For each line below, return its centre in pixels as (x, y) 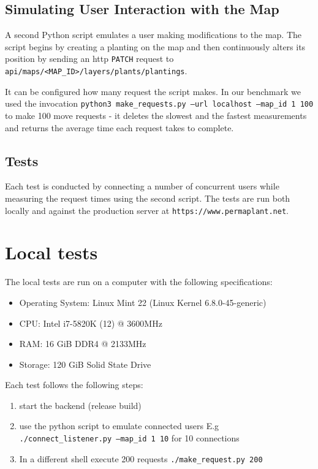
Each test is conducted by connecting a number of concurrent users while (142, 186)
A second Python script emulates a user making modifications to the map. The (153, 35)
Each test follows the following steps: (74, 385)
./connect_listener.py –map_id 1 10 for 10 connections (129, 438)
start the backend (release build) (80, 405)
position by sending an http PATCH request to (89, 59)
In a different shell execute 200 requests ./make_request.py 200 (141, 458)
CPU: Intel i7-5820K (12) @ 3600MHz (91, 323)
